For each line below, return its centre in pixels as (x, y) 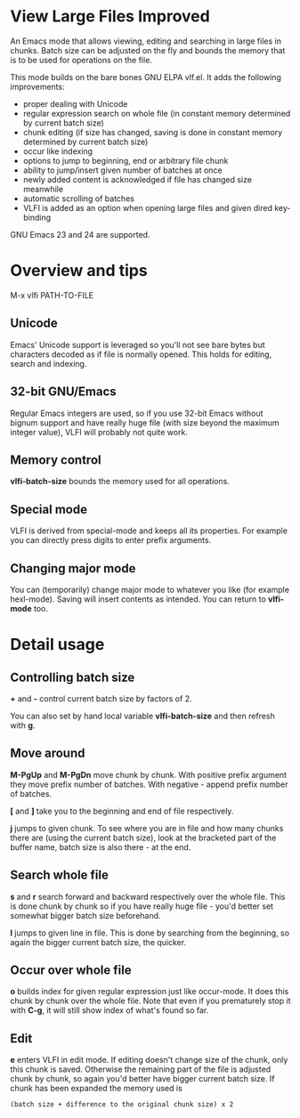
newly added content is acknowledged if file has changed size (138, 179)
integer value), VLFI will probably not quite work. (99, 432)
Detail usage (57, 645)
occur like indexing (57, 151)
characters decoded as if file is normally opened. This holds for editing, (141, 354)
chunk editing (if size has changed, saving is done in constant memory (153, 132)
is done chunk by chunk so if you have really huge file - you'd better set (142, 906)
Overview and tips (79, 271)
